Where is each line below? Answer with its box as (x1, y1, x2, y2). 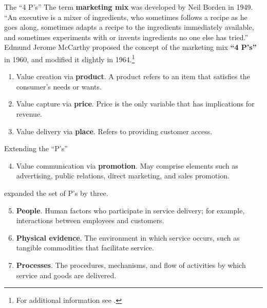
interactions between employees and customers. (16, 215, 164, 226)
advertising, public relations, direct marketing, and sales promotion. (16, 170, 230, 181)
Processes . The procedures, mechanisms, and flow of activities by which (16, 259, 246, 270)
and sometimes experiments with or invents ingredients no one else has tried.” (4, 31, 249, 42)
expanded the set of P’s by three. (4, 187, 108, 198)
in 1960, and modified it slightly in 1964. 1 (4, 52, 135, 64)
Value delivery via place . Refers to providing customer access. (16, 125, 213, 136)
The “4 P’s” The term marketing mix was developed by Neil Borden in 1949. (4, 2, 253, 12)
